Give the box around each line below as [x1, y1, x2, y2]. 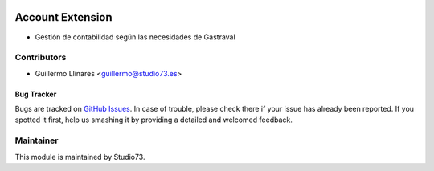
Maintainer [14, 135, 59, 146]
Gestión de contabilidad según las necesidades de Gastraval [35, 32, 236, 42]
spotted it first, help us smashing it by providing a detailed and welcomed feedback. [14, 115, 293, 124]
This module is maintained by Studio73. [14, 152, 145, 161]
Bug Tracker [14, 89, 57, 99]
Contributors [14, 52, 67, 63]
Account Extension [14, 10, 113, 24]
